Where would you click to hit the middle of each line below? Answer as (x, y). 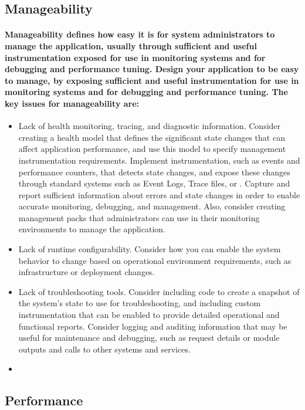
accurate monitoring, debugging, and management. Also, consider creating (152, 206)
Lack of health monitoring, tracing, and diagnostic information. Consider (150, 126)
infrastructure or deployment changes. (87, 272)
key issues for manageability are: (72, 103)
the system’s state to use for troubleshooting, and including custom (140, 303)
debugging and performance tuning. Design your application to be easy (152, 69)
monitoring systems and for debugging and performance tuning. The (146, 92)
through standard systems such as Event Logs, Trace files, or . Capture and (154, 183)
